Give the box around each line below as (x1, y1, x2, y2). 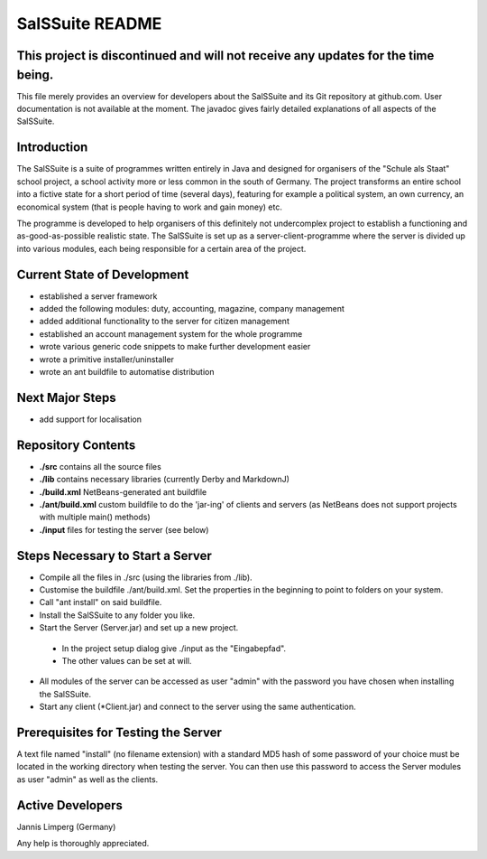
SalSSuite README (16, 14, 162, 33)
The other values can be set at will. (61, 655, 192, 666)
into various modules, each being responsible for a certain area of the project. (16, 243, 307, 254)
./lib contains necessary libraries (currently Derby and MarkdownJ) (39, 474, 290, 485)
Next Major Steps (16, 389, 116, 406)
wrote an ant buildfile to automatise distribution (39, 366, 215, 377)
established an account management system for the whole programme (39, 328, 303, 339)
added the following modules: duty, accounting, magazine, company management (39, 303, 345, 313)
